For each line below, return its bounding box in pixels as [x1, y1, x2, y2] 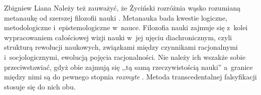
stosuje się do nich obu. [4, 81, 76, 91]
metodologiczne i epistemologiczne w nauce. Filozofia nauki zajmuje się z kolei [4, 22, 248, 33]
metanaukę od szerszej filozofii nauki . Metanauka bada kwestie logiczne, [4, 12, 227, 23]
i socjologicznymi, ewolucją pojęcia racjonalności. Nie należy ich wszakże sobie [4, 51, 245, 62]
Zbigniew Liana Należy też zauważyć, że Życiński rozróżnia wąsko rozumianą [4, 3, 240, 13]
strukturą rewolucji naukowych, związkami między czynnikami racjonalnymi [4, 42, 238, 52]
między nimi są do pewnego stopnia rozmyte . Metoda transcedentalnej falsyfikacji [4, 71, 257, 82]
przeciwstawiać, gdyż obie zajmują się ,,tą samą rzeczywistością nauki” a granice [4, 61, 253, 72]
